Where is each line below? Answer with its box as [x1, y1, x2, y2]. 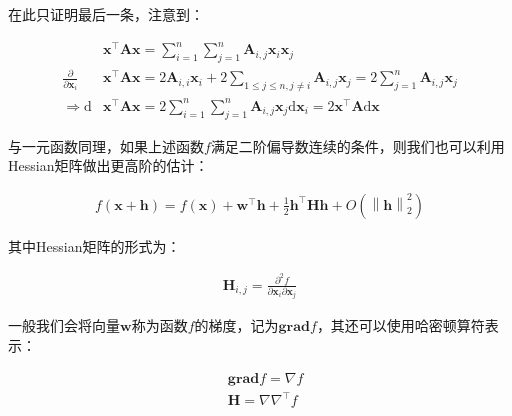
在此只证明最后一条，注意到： [8, 4, 204, 24]
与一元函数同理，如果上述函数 [8, 135, 204, 156]
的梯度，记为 [194, 315, 279, 336]
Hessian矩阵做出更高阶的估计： [8, 155, 209, 176]
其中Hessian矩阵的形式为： [8, 235, 181, 256]
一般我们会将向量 [8, 315, 120, 336]
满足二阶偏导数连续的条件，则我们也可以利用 [210, 135, 505, 156]
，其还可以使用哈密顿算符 [316, 315, 485, 336]
